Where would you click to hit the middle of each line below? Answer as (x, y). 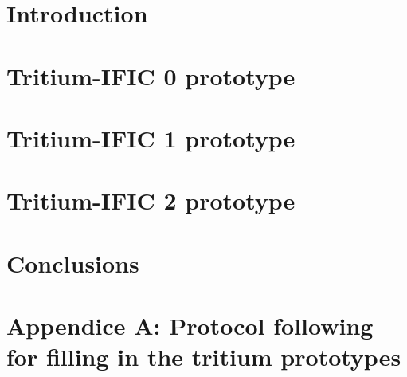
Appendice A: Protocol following (190, 326)
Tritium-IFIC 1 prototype (151, 137)
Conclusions (73, 263)
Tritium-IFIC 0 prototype (151, 75)
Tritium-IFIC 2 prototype (151, 200)
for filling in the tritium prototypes (204, 357)
